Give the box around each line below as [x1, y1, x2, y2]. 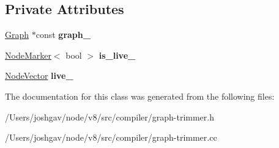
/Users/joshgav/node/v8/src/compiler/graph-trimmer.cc [5, 131, 217, 144]
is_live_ [99, 48, 136, 61]
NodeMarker [5, 48, 51, 61]
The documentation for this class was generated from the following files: [5, 89, 275, 102]
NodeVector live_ [5, 69, 73, 82]
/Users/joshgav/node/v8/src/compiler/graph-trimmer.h [5, 110, 215, 123]
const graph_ [35, 28, 91, 41]
